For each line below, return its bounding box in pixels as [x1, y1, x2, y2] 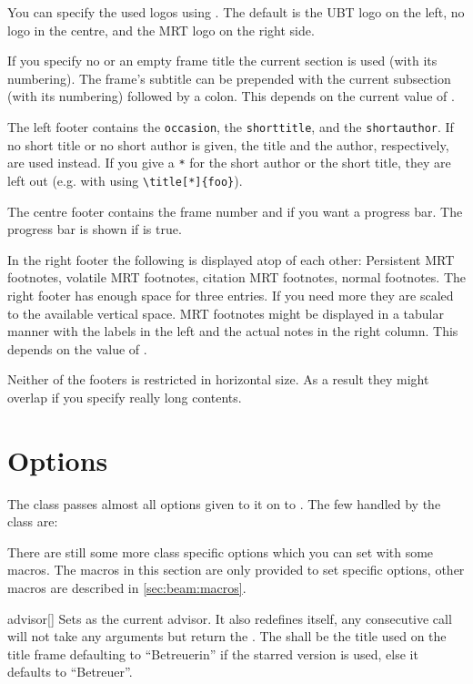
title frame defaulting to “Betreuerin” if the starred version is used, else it [7, 644, 418, 663]
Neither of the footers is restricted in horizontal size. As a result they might [7, 370, 429, 389]
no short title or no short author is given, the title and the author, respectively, [7, 135, 449, 154]
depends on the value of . [7, 339, 147, 358]
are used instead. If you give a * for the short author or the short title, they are [7, 153, 451, 172]
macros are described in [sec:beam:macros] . [7, 577, 247, 597]
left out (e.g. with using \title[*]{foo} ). [7, 170, 243, 189]
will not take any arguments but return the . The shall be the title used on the [7, 627, 447, 646]
